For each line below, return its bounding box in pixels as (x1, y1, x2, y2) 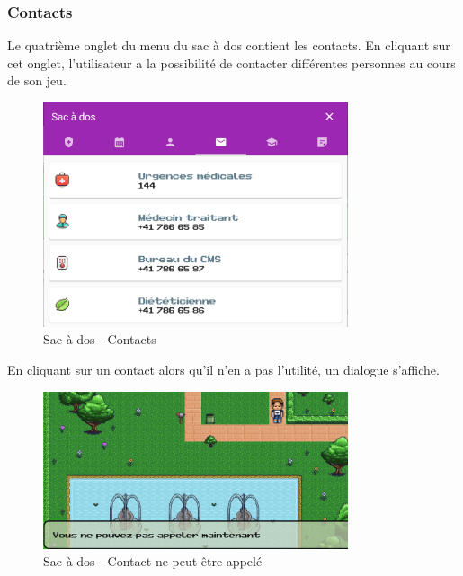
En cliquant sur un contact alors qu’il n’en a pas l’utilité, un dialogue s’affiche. (7, 359, 440, 378)
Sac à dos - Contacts (43, 330, 156, 349)
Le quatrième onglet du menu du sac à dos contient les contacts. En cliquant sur (7, 36, 450, 55)
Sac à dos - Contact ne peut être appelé (43, 552, 263, 571)
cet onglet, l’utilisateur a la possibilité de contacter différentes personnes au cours (7, 53, 456, 72)
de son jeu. (7, 71, 67, 90)
